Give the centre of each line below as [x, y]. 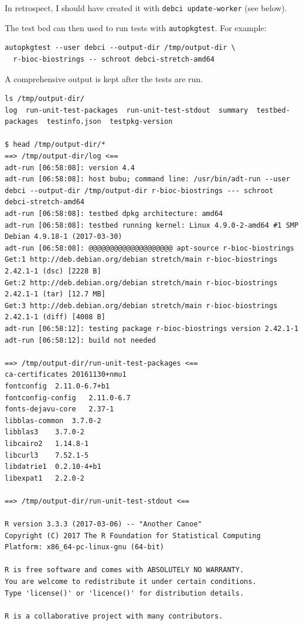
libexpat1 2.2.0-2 [45, 478]
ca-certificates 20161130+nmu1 [66, 375]
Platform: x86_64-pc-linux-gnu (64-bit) [85, 547]
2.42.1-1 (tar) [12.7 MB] [55, 294]
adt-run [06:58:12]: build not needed [80, 340]
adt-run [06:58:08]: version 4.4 [70, 168]
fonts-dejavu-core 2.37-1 [59, 409]
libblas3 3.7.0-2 [45, 432]
